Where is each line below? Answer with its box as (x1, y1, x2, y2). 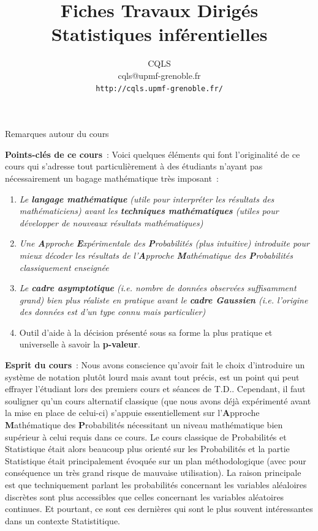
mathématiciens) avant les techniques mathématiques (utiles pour (19, 204, 279, 217)
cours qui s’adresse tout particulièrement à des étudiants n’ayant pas (5, 160, 263, 173)
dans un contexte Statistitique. (5, 514, 121, 527)
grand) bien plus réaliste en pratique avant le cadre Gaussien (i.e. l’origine (19, 293, 308, 306)
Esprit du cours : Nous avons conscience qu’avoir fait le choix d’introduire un (5, 358, 305, 371)
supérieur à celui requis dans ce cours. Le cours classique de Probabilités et (5, 430, 287, 443)
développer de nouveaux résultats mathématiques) (19, 216, 203, 229)
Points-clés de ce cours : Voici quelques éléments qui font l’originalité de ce (5, 147, 300, 160)
